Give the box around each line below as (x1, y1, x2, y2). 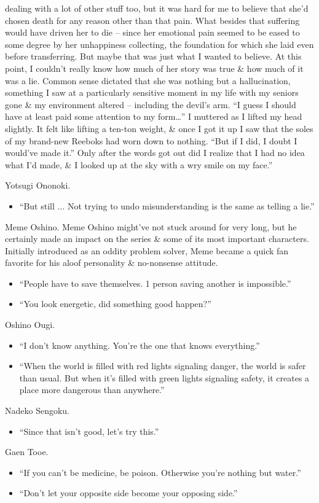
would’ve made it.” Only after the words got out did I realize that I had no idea (5, 146, 305, 159)
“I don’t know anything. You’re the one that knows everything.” (19, 338, 260, 351)
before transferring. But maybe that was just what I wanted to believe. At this (5, 50, 302, 63)
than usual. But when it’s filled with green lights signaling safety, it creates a (19, 371, 310, 384)
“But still (19, 199, 55, 212)
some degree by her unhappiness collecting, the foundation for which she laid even (5, 37, 314, 50)
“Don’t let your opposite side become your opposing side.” (19, 486, 238, 499)
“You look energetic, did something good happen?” (19, 297, 211, 310)
